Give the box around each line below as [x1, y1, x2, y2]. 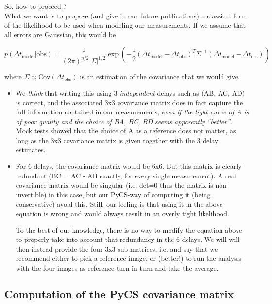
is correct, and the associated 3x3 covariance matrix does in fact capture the [16, 97, 243, 107]
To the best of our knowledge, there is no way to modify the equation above [16, 224, 242, 235]
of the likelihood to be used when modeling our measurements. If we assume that [4, 20, 246, 30]
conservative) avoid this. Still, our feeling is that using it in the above [16, 199, 223, 209]
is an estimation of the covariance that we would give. [80, 71, 240, 81]
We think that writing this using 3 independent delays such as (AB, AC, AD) [16, 87, 245, 97]
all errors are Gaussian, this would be [4, 29, 116, 39]
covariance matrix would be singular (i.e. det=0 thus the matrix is [16, 180, 213, 190]
